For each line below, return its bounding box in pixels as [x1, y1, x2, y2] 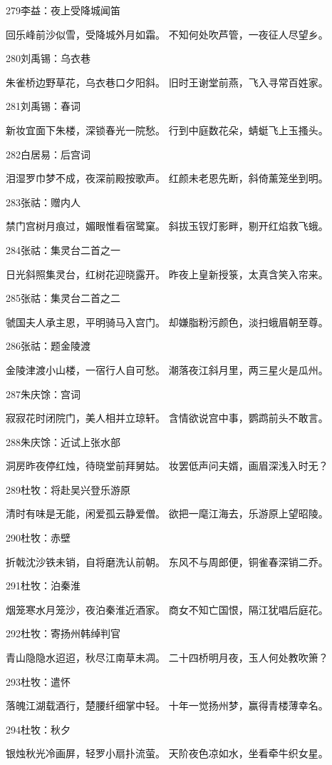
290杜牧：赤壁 [6, 530, 71, 545]
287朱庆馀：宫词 [6, 386, 81, 401]
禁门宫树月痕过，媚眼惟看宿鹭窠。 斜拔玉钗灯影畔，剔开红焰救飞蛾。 [6, 218, 328, 233]
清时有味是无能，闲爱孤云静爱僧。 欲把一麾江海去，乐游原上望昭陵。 [6, 506, 328, 521]
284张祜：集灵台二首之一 [6, 242, 120, 257]
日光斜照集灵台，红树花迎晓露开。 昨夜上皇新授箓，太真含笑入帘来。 [6, 266, 328, 281]
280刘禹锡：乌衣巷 [6, 51, 90, 66]
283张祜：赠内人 [6, 194, 81, 209]
